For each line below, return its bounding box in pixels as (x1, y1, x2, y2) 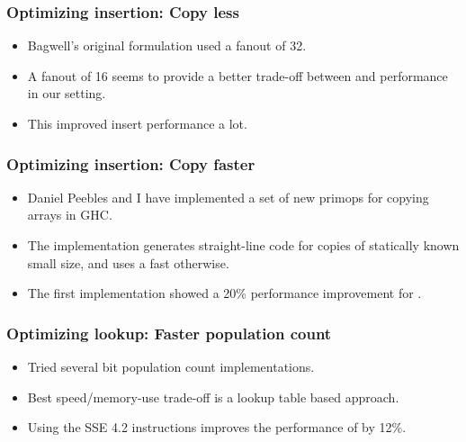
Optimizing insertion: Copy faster (6, 152, 255, 175)
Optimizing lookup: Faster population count (6, 321, 332, 344)
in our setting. (27, 84, 106, 103)
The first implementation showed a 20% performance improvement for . (27, 284, 422, 302)
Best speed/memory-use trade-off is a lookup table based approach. (27, 387, 399, 406)
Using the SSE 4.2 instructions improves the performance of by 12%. (27, 418, 407, 437)
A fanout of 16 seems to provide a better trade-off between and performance (27, 66, 448, 85)
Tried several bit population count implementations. (27, 357, 315, 375)
